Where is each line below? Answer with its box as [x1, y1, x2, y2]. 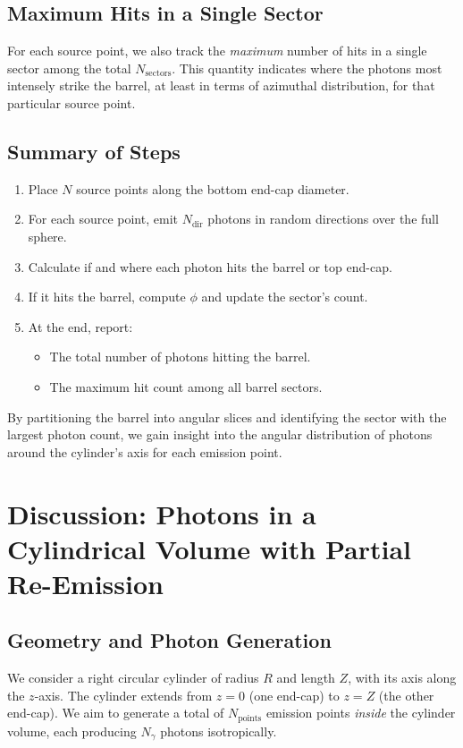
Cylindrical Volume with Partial [7, 530, 412, 566]
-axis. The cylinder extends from [34, 685, 213, 704]
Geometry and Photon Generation [7, 626, 332, 654]
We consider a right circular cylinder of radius [7, 668, 259, 687]
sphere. [28, 226, 67, 245]
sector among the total [7, 58, 131, 77]
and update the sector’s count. [201, 287, 368, 306]
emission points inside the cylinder [265, 703, 456, 722]
